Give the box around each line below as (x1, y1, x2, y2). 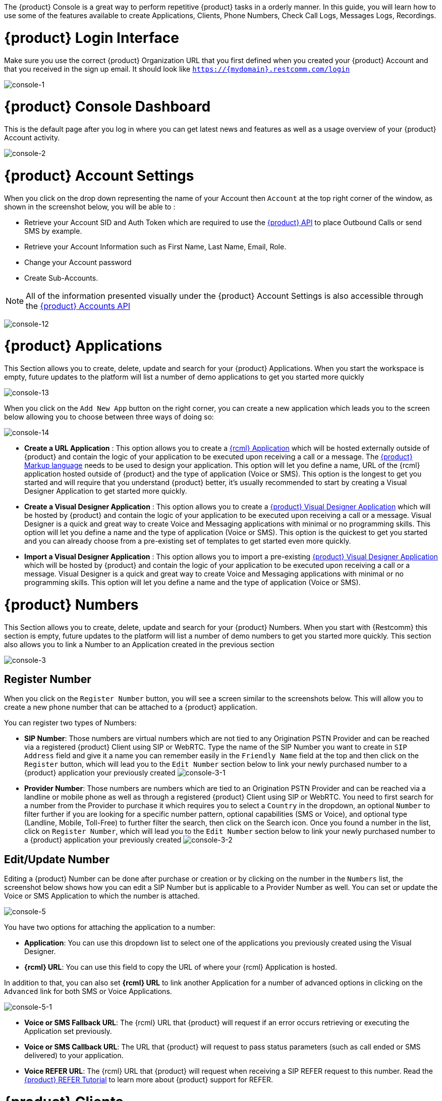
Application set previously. (24, 1027, 112, 1036)
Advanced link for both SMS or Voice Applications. (4, 987, 172, 996)
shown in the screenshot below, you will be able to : (4, 202, 176, 211)
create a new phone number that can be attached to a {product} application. (4, 703, 257, 712)
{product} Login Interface (4, 29, 179, 46)
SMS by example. (24, 226, 82, 235)
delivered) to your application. (24, 1051, 124, 1060)
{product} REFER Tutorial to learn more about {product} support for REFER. (24, 1075, 273, 1084)
